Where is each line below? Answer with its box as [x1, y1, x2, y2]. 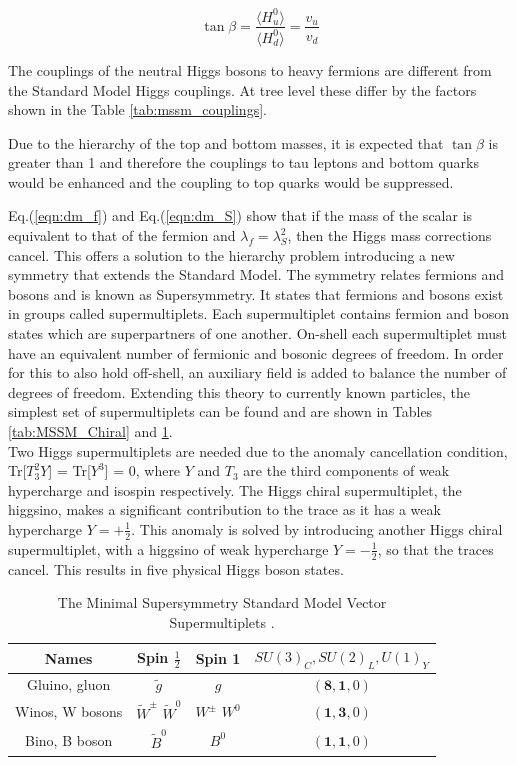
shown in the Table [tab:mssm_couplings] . [8, 99, 267, 120]
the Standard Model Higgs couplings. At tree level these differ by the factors [8, 79, 477, 100]
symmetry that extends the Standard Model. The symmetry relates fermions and [8, 264, 505, 285]
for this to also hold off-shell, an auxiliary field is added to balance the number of [8, 362, 507, 383]
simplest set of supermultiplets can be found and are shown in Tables [8, 401, 433, 422]
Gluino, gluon [26, 674, 111, 695]
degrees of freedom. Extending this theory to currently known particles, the [8, 381, 470, 402]
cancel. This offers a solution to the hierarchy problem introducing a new [8, 244, 455, 265]
